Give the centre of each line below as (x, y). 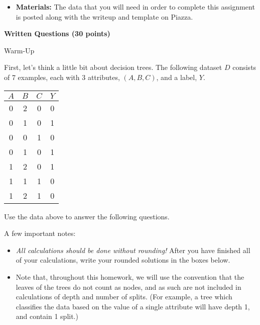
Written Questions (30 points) (57, 33)
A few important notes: (40, 233)
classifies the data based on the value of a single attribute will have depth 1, (133, 306)
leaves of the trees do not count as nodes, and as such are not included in (128, 287)
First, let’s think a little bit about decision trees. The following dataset (113, 67)
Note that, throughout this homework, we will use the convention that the (130, 276)
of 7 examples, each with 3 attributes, (62, 77)
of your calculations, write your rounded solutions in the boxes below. (123, 260)
